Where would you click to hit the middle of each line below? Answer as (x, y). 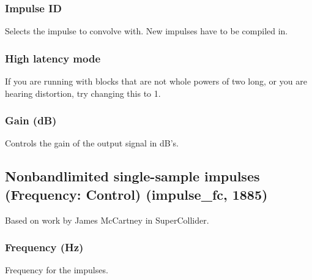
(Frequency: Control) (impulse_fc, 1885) (136, 194)
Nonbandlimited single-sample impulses (132, 176)
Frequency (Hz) (44, 247)
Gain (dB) (31, 120)
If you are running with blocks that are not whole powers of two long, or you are (156, 81)
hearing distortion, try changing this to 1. (83, 93)
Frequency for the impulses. (57, 270)
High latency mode (53, 58)
